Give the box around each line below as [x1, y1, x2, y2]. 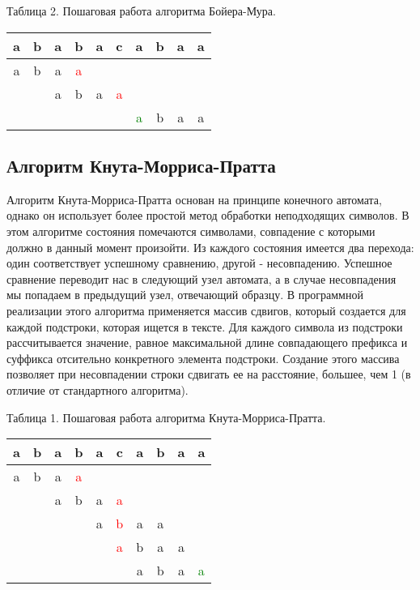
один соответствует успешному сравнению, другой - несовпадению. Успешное [6, 254, 392, 271]
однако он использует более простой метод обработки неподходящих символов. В [6, 207, 409, 224]
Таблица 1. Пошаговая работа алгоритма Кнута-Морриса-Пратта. [6, 408, 326, 425]
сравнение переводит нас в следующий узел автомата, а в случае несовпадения [6, 270, 397, 287]
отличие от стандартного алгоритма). [6, 381, 189, 398]
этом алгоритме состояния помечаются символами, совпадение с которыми [6, 222, 375, 239]
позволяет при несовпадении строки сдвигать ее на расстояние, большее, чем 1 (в [6, 366, 411, 383]
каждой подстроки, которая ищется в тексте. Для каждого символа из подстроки [6, 318, 403, 335]
